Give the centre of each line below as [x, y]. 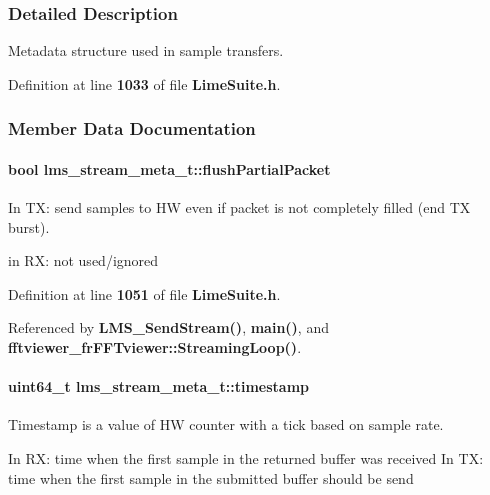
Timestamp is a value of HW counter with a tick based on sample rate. [226, 424]
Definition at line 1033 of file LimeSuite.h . [144, 83]
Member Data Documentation [132, 128]
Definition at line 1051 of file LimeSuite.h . [144, 293]
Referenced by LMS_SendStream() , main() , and [168, 327]
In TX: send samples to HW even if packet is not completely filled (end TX [239, 207]
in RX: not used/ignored [83, 260]
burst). [29, 226]
